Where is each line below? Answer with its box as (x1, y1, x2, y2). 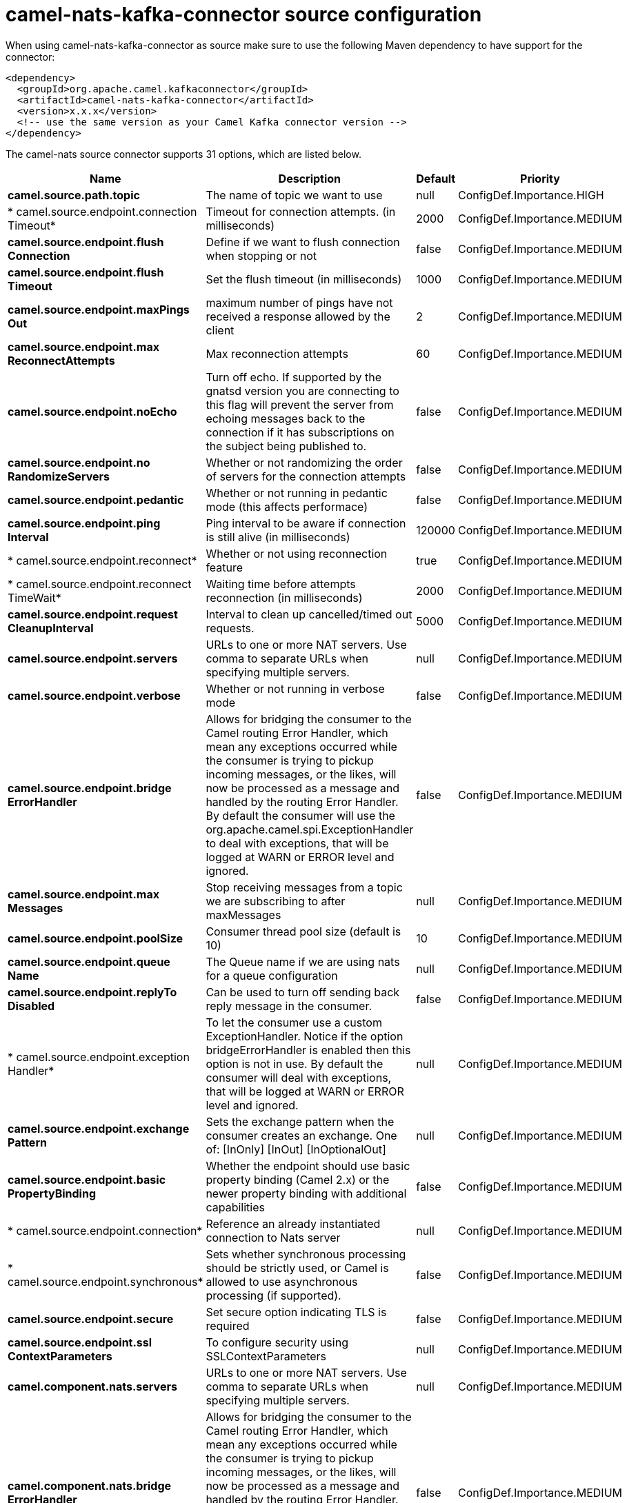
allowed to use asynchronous (206, 1274, 358, 1289)
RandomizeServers (8, 469, 110, 483)
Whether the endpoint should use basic (206, 1158, 410, 1173)
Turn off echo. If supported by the (206, 370, 381, 384)
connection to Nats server (206, 1230, 341, 1244)
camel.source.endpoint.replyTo (8, 985, 177, 999)
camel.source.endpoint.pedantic (8, 492, 184, 507)
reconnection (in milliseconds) (206, 590, 363, 605)
